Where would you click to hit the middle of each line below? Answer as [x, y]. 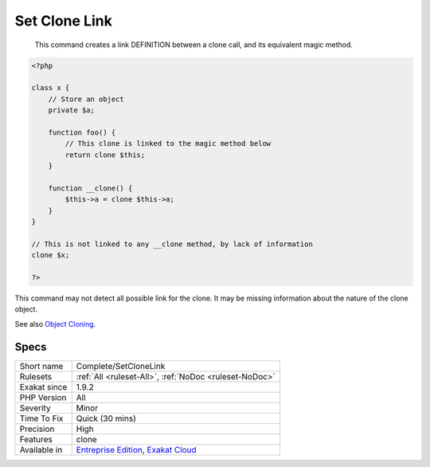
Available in [41, 449]
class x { [51, 88]
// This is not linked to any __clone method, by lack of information [172, 244]
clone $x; [51, 255]
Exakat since [43, 387]
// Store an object [86, 99]
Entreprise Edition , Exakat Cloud [136, 449]
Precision [37, 429]
